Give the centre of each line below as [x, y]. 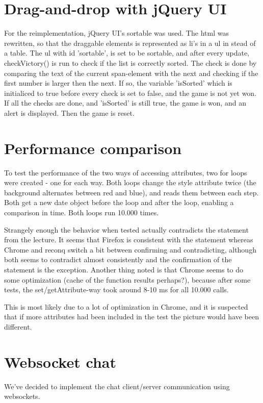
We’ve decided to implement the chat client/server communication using [117, 386]
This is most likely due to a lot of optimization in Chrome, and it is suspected [126, 306]
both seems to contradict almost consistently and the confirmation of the [118, 259]
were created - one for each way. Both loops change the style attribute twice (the [130, 182]
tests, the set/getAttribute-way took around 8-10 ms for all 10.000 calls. [116, 289]
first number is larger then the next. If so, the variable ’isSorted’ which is [118, 83]
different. [18, 326]
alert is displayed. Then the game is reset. [69, 112]
